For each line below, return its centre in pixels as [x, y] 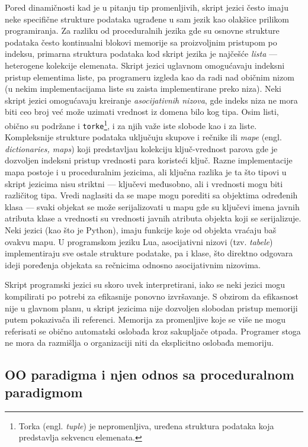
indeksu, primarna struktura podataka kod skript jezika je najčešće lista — [141, 54]
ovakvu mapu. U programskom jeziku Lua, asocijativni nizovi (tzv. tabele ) [139, 241]
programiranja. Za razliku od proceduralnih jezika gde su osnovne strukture [142, 30]
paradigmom [44, 392]
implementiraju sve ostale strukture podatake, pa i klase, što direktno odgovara [149, 253]
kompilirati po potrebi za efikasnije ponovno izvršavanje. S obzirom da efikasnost [152, 296]
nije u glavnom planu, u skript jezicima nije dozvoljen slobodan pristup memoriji [151, 308]
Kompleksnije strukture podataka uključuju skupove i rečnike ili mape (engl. [143, 137]
